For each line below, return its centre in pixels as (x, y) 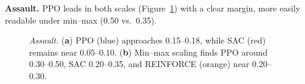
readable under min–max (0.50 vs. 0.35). (81, 20)
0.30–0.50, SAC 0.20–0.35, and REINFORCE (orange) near (139, 64)
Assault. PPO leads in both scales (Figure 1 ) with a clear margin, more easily (153, 8)
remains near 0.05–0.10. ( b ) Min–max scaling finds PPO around (149, 52)
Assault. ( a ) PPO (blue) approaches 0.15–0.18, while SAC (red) (148, 40)
